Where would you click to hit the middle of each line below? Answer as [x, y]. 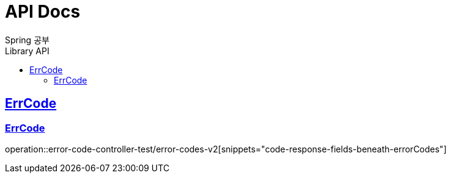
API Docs [43, 12]
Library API [27, 51]
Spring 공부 [27, 40]
